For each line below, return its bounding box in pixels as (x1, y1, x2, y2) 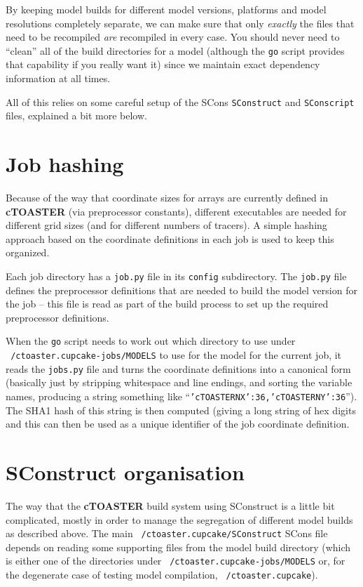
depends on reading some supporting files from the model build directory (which (6, 539, 351, 554)
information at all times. (6, 71, 111, 86)
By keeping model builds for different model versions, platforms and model (6, 2, 327, 16)
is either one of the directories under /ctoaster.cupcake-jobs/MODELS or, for (6, 553, 345, 568)
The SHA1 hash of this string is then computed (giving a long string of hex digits (6, 402, 356, 417)
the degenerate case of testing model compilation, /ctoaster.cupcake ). (6, 567, 318, 582)
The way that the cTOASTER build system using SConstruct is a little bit (6, 498, 335, 513)
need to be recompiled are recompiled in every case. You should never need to (6, 29, 340, 44)
